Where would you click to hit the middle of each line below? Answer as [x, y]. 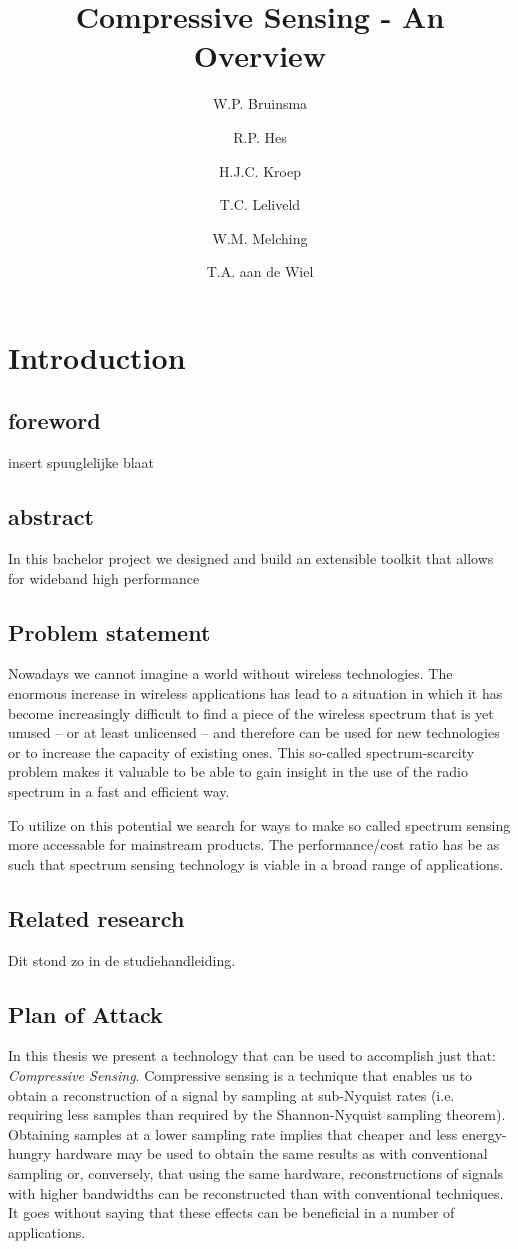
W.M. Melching [260, 237]
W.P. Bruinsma [260, 103]
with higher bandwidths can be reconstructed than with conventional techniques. [256, 1192]
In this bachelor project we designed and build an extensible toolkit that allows [251, 558]
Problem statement [109, 631]
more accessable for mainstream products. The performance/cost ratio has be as [254, 844]
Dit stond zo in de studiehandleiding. [122, 959]
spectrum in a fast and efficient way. [119, 791]
